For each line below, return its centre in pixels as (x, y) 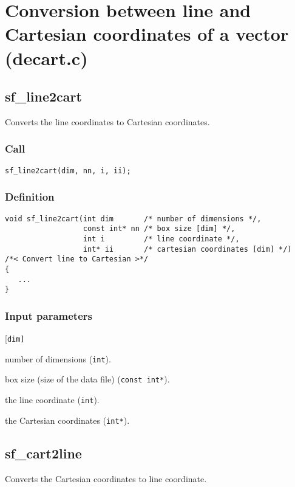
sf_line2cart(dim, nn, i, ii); (68, 171)
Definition (30, 197)
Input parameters (49, 315)
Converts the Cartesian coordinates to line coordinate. (106, 478)
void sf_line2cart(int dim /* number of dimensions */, (133, 219)
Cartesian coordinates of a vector (147, 34)
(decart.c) (46, 57)
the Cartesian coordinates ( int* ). (67, 420)
